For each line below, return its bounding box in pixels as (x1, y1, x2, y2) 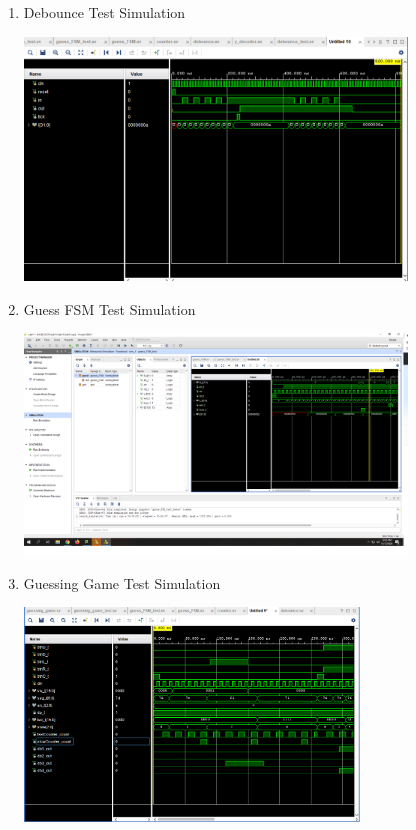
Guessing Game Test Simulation (23, 572, 221, 593)
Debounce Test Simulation (23, 2, 186, 22)
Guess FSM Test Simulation (23, 298, 196, 319)
